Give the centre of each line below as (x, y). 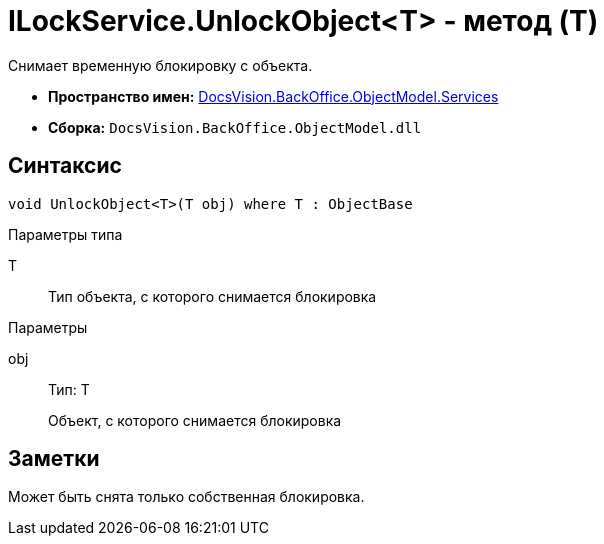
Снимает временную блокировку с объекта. (160, 65)
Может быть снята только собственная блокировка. (186, 497)
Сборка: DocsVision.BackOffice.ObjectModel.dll (235, 127)
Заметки (54, 459)
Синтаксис (65, 166)
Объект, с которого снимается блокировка (195, 420)
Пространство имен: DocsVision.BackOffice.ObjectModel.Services (273, 96)
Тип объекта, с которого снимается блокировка (212, 296)
